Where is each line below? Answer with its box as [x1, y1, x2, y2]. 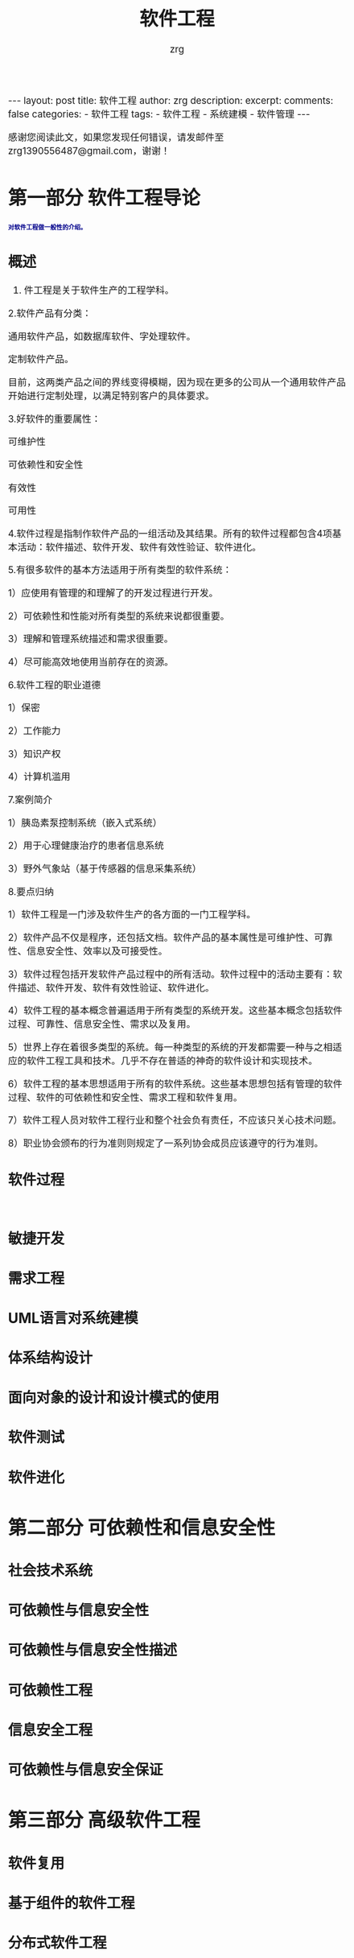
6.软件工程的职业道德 [8, 678, 101, 691]
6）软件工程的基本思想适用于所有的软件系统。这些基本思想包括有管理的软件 [8, 1078, 343, 1090]
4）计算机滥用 [8, 770, 71, 783]
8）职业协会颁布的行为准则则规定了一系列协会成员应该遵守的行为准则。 [8, 1136, 324, 1149]
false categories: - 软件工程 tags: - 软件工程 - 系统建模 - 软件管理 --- [8, 108, 311, 121]
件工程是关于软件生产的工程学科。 [23, 284, 175, 297]
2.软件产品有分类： [8, 307, 93, 319]
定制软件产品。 [8, 353, 74, 366]
